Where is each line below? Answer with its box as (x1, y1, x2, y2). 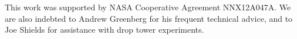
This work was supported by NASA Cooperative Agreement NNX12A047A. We (5, 1, 291, 13)
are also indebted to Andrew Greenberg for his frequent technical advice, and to (5, 12, 293, 24)
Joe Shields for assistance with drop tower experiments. (5, 24, 204, 36)
